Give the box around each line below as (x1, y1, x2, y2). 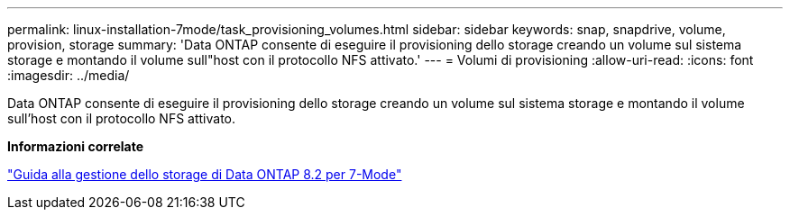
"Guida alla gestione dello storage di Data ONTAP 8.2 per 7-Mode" (7, 167, 402, 182)
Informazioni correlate (7, 139, 144, 154)
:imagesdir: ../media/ (7, 68, 130, 83)
